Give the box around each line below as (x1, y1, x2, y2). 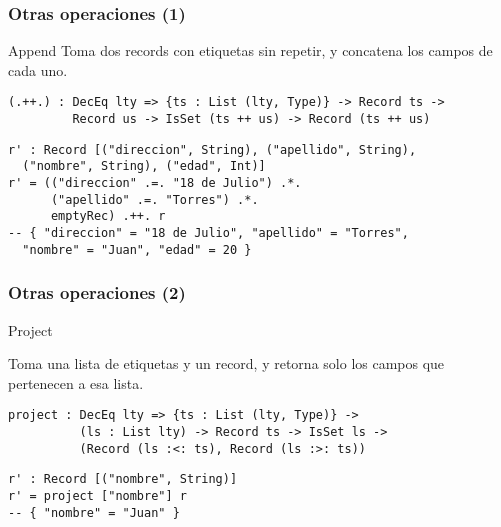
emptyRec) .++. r (50, 209, 166, 224)
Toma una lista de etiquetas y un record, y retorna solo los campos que (8, 353, 445, 374)
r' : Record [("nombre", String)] (8, 472, 238, 487)
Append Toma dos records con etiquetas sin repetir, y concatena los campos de (8, 40, 493, 61)
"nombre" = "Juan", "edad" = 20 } (22, 242, 252, 257)
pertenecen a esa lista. (8, 372, 144, 393)
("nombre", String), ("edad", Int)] (22, 159, 266, 174)
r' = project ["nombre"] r (8, 488, 187, 503)
